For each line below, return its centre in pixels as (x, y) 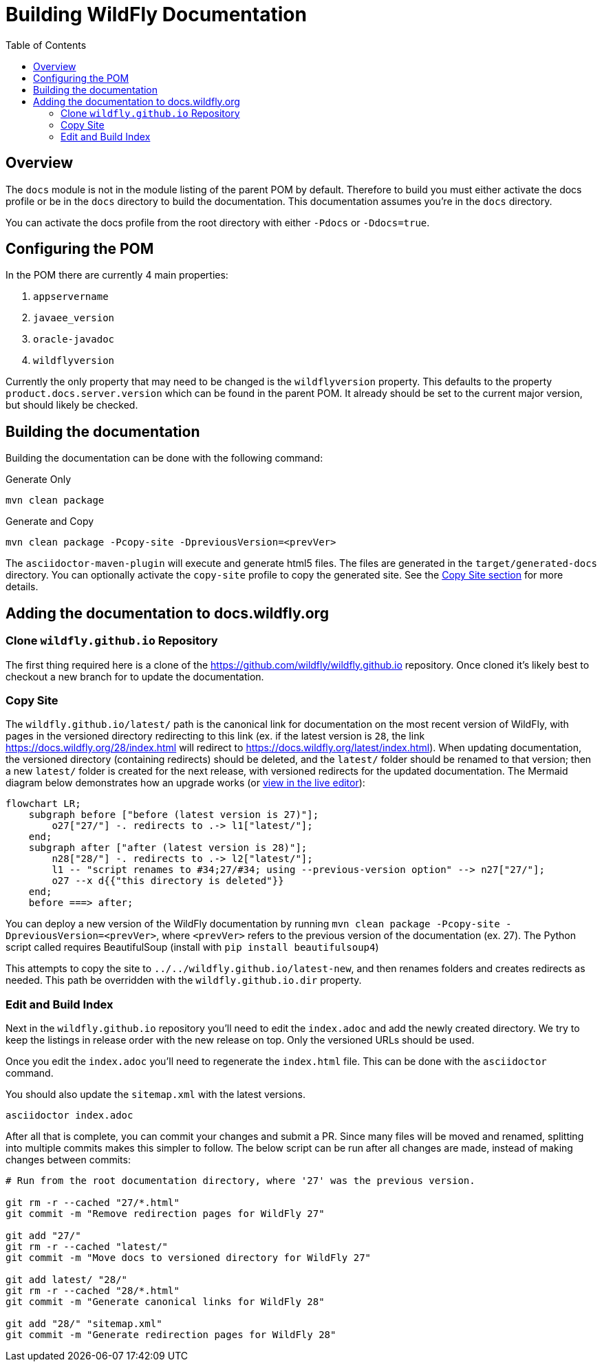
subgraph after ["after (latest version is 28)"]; (168, 848)
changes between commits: (68, 1160)
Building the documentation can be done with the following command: (164, 458)
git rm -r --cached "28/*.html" (93, 1291)
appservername (71, 297)
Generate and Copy (50, 521)
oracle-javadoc (74, 340)
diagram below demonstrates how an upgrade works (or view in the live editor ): (185, 783)
